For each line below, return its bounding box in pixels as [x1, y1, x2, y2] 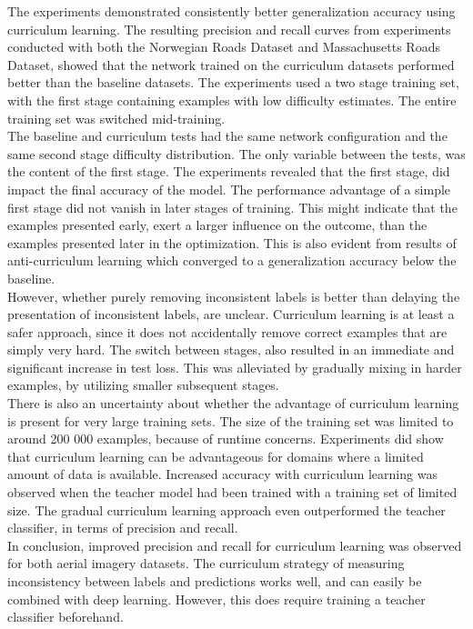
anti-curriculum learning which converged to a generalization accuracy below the [7, 251, 457, 270]
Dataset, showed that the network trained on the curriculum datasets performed [7, 55, 455, 74]
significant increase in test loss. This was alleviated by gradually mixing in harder [7, 357, 462, 376]
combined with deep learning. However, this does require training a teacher [7, 589, 426, 608]
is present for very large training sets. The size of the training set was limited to [7, 411, 454, 430]
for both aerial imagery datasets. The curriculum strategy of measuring [7, 554, 405, 573]
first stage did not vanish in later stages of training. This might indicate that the [7, 197, 458, 216]
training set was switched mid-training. [7, 108, 226, 127]
